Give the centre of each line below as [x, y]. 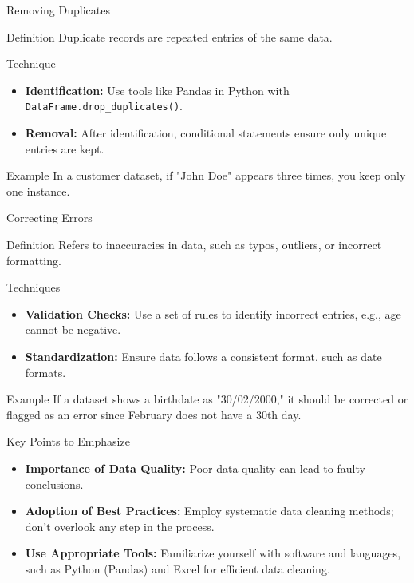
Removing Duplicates [58, 10]
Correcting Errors [49, 218]
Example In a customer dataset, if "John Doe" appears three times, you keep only [206, 175]
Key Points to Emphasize [68, 441]
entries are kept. [65, 148]
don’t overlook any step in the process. [120, 526]
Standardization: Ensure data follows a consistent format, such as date [203, 356]
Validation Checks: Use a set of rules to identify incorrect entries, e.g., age [213, 313]
